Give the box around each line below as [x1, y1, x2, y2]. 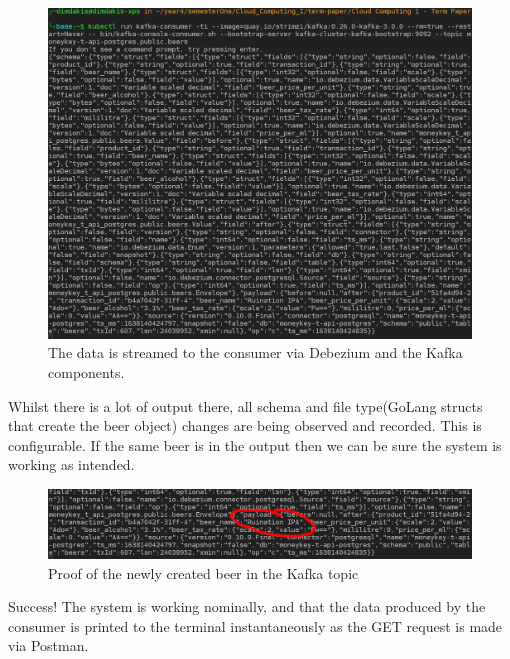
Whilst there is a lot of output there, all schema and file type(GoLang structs [8, 395, 483, 416]
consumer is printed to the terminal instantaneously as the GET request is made [8, 615, 503, 636]
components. [48, 362, 125, 383]
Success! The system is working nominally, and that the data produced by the [8, 596, 486, 617]
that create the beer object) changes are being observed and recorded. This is [8, 415, 482, 436]
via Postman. [8, 635, 89, 656]
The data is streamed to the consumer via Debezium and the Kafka [48, 342, 463, 363]
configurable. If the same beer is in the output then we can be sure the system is [8, 434, 502, 455]
